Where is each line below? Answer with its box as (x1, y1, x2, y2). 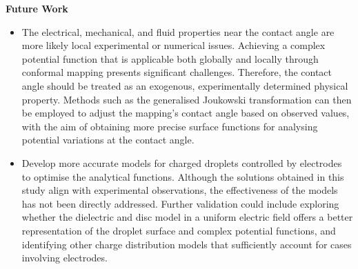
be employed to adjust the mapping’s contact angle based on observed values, (21, 106, 350, 120)
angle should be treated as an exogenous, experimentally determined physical (21, 78, 348, 92)
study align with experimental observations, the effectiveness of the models (21, 183, 338, 197)
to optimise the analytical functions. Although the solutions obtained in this (21, 169, 344, 183)
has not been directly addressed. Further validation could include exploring (21, 196, 339, 210)
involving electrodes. (21, 250, 108, 265)
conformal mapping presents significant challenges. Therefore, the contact (21, 65, 332, 79)
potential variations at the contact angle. (21, 132, 195, 147)
